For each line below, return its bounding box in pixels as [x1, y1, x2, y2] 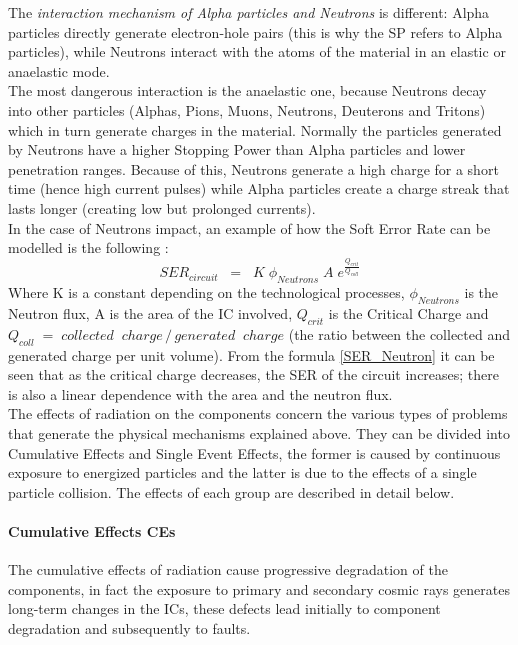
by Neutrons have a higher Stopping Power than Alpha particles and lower [8, 139, 466, 160]
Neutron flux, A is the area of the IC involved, [8, 302, 293, 323]
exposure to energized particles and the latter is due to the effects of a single [8, 462, 477, 483]
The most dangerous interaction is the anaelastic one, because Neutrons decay [8, 80, 487, 101]
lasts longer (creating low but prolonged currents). [8, 197, 316, 218]
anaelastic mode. [8, 60, 110, 81]
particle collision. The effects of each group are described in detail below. [8, 481, 455, 502]
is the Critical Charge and [328, 302, 489, 323]
